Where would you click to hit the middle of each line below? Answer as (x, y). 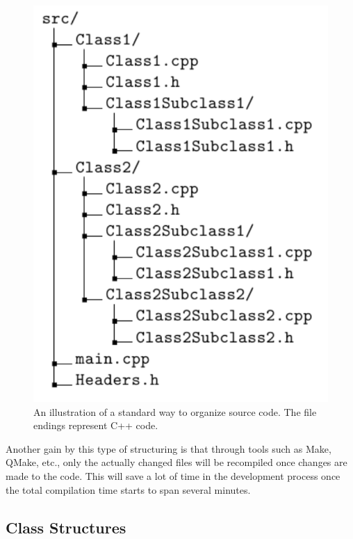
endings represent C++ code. (96, 425)
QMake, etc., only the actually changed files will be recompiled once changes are (176, 462)
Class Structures (66, 527)
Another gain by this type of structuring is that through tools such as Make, (169, 448)
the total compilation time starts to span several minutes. (128, 489)
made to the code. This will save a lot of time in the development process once (173, 476)
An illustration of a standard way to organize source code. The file (175, 411)
